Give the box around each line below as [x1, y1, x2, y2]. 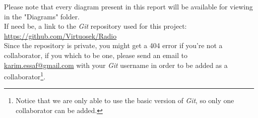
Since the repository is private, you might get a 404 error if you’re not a [4, 40, 223, 51]
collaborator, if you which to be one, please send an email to [4, 50, 188, 60]
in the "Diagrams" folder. [4, 11, 80, 21]
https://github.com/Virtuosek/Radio [4, 30, 117, 41]
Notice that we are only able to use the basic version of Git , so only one [15, 95, 234, 106]
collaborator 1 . [4, 70, 46, 81]
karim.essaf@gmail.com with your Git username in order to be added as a [4, 59, 228, 70]
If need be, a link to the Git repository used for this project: [4, 21, 187, 31]
